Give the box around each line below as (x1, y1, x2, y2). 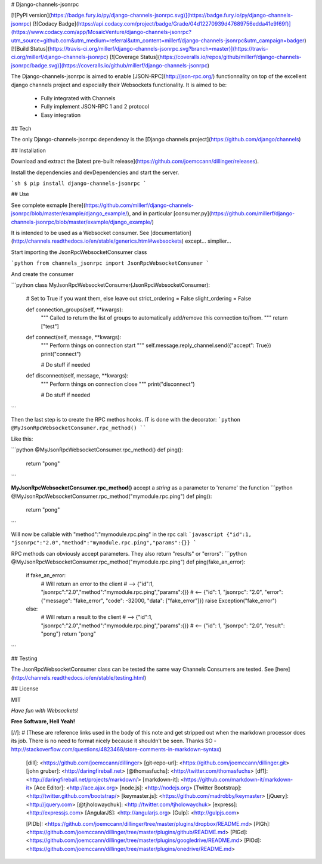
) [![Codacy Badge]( (29, 20, 79, 27)
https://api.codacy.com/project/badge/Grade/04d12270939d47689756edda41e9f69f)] (78, 20, 292, 27)
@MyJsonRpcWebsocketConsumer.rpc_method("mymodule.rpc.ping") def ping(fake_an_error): (11, 558, 246, 566)
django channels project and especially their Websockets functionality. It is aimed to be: (11, 81, 227, 88)
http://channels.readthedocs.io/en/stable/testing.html (13, 674, 145, 681)
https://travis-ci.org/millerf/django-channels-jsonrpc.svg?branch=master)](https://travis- (49, 45, 268, 52)
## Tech (11, 125, 32, 132)
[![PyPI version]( (11, 12, 51, 19)
